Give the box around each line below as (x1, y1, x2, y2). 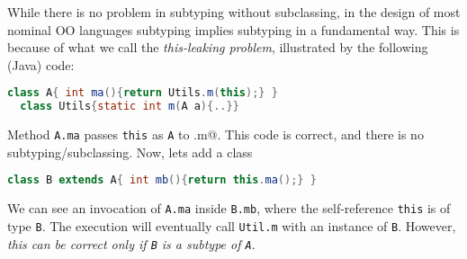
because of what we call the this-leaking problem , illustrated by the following (7, 38, 428, 57)
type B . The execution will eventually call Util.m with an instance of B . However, (7, 216, 456, 235)
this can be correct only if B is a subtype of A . (7, 234, 256, 253)
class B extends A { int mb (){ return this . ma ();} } (7, 174, 317, 187)
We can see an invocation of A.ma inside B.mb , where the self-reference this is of (7, 199, 451, 218)
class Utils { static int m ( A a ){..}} (20, 100, 239, 113)
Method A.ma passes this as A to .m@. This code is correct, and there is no (7, 125, 424, 144)
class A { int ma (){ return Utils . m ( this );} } (7, 86, 278, 100)
